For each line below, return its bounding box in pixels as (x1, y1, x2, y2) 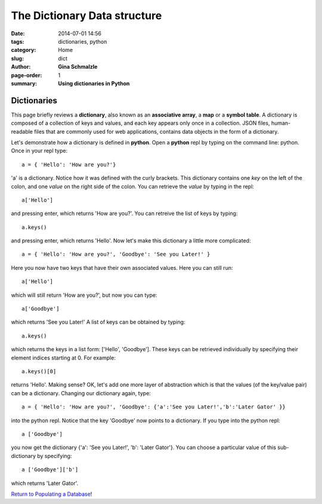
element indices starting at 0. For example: (11, 354, 116, 361)
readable (11, 128, 33, 135)
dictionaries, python (58, 38, 107, 45)
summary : (11, 79, 38, 87)
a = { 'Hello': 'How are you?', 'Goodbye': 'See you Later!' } (21, 251, 210, 258)
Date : (11, 30, 25, 37)
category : (11, 47, 36, 54)
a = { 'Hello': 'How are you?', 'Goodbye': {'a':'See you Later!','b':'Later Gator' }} (21, 404, 286, 410)
